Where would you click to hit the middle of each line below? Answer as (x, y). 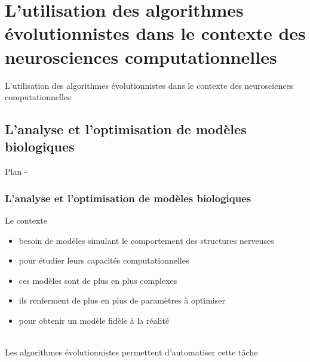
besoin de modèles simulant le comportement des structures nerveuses (146, 240)
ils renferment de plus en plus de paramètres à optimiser (122, 300)
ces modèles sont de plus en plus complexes (98, 280)
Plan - (16, 171)
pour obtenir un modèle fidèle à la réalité (94, 321)
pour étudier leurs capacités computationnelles (104, 260)
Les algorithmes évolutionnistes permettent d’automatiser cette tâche (131, 352)
